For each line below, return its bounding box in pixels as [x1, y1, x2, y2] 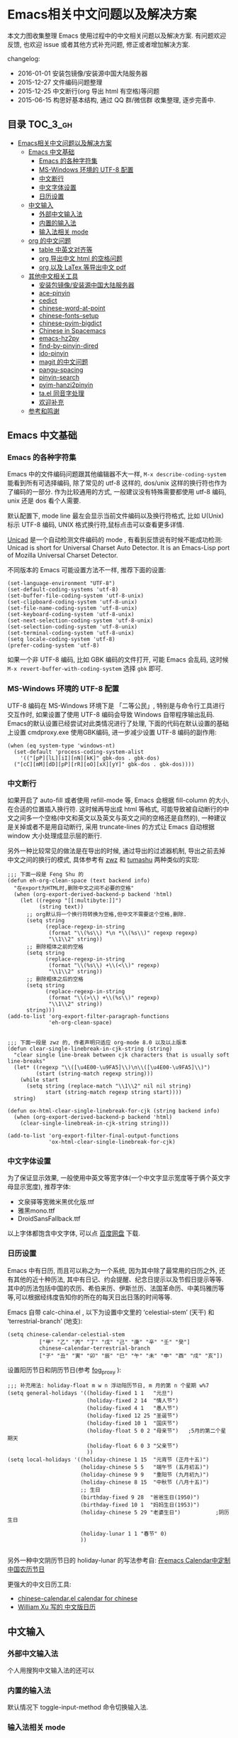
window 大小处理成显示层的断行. [7, 831, 103, 840]
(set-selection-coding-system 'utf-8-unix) [7, 623, 138, 630]
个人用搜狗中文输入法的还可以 [7, 1666, 94, 1675]
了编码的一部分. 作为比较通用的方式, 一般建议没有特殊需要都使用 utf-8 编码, [7, 488, 227, 496]
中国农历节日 [7, 1565, 45, 1573]
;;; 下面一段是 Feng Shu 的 [7, 871, 84, 878]
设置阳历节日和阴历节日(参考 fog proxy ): [7, 1365, 122, 1376]
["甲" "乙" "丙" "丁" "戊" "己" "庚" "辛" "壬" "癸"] [38, 1338, 191, 1345]
